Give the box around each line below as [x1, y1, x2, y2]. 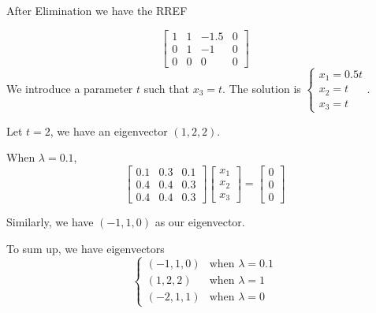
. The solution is [222, 80, 301, 96]
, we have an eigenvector [50, 122, 168, 139]
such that [143, 80, 189, 96]
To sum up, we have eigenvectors [6, 240, 165, 256]
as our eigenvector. [154, 213, 245, 229]
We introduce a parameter [6, 80, 133, 96]
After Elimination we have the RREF [6, 2, 188, 18]
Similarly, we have [6, 213, 94, 229]
